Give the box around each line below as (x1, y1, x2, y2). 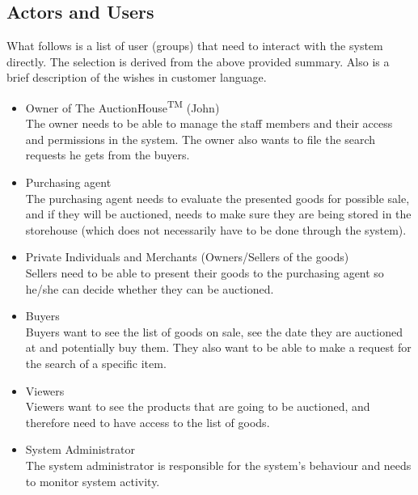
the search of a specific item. (25, 354, 167, 371)
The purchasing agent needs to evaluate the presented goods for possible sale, (25, 189, 410, 206)
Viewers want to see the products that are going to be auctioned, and (25, 398, 370, 415)
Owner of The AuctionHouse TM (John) (25, 96, 220, 116)
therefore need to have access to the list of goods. (25, 413, 270, 430)
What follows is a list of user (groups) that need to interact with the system (6, 37, 383, 54)
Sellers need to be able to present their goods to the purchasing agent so (25, 264, 384, 281)
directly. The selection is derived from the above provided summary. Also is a (6, 53, 390, 70)
